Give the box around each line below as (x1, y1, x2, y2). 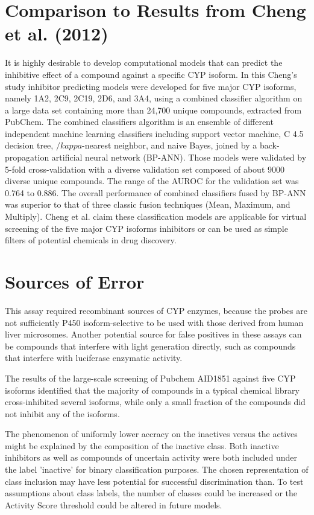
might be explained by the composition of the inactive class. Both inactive (5, 439, 279, 452)
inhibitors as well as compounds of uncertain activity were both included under (5, 451, 298, 464)
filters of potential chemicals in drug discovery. (5, 234, 177, 246)
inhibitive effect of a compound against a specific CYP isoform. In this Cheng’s (5, 68, 297, 80)
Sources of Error (5, 269, 145, 293)
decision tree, (5, 139, 54, 152)
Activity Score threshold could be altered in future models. (5, 498, 222, 511)
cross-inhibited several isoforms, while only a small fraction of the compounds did (5, 395, 306, 408)
